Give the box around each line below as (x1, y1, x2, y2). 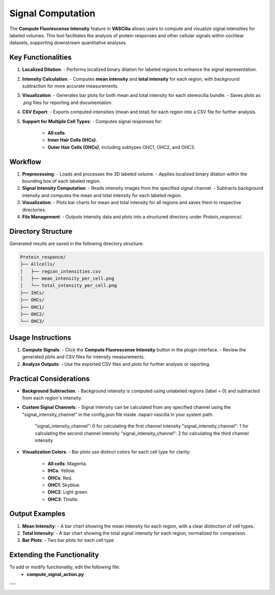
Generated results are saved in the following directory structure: (9, 240, 144, 246)
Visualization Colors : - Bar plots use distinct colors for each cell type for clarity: (22, 449, 191, 455)
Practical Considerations (9, 374, 90, 383)
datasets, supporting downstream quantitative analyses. (9, 40, 127, 46)
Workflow (9, 157, 42, 166)
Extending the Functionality (9, 551, 99, 559)
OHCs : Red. (47, 475, 72, 481)
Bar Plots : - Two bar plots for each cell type (22, 537, 114, 543)
